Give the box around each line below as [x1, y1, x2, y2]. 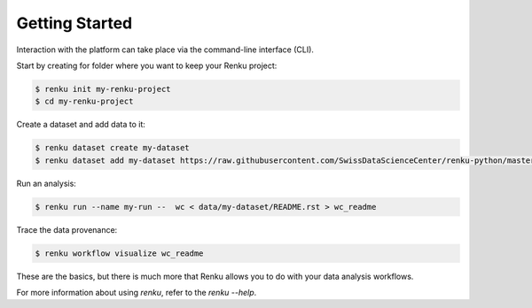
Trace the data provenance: [16, 224, 118, 235]
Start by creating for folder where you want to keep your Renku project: [16, 60, 278, 71]
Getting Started [16, 13, 133, 33]
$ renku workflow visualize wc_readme [35, 248, 204, 258]
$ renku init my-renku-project [35, 84, 172, 94]
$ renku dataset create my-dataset [35, 142, 190, 153]
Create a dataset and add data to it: [16, 119, 146, 130]
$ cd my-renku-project [35, 96, 134, 106]
